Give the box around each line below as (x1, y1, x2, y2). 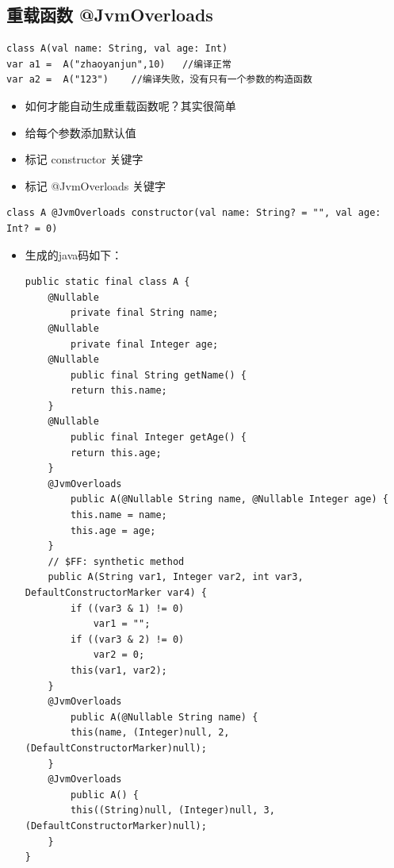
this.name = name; (71, 509, 167, 521)
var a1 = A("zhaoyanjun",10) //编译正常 (6, 58, 231, 70)
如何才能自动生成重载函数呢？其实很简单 (25, 97, 236, 113)
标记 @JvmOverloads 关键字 (25, 177, 166, 194)
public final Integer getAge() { (71, 432, 247, 444)
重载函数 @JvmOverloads (6, 2, 213, 27)
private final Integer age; (71, 338, 219, 350)
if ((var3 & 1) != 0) (71, 602, 185, 614)
